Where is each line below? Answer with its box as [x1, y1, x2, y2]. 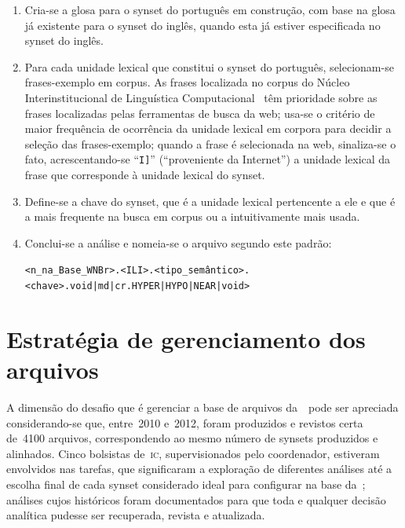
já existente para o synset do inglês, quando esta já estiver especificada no [24, 16, 381, 33]
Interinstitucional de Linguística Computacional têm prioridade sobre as [24, 89, 378, 105]
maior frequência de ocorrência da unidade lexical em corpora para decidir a [24, 120, 392, 137]
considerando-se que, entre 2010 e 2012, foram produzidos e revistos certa [6, 414, 363, 431]
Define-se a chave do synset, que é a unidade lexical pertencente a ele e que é [24, 192, 396, 209]
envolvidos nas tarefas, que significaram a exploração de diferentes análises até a [6, 460, 392, 477]
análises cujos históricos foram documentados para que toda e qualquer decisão [6, 491, 386, 508]
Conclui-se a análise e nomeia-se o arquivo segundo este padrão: [24, 234, 332, 251]
